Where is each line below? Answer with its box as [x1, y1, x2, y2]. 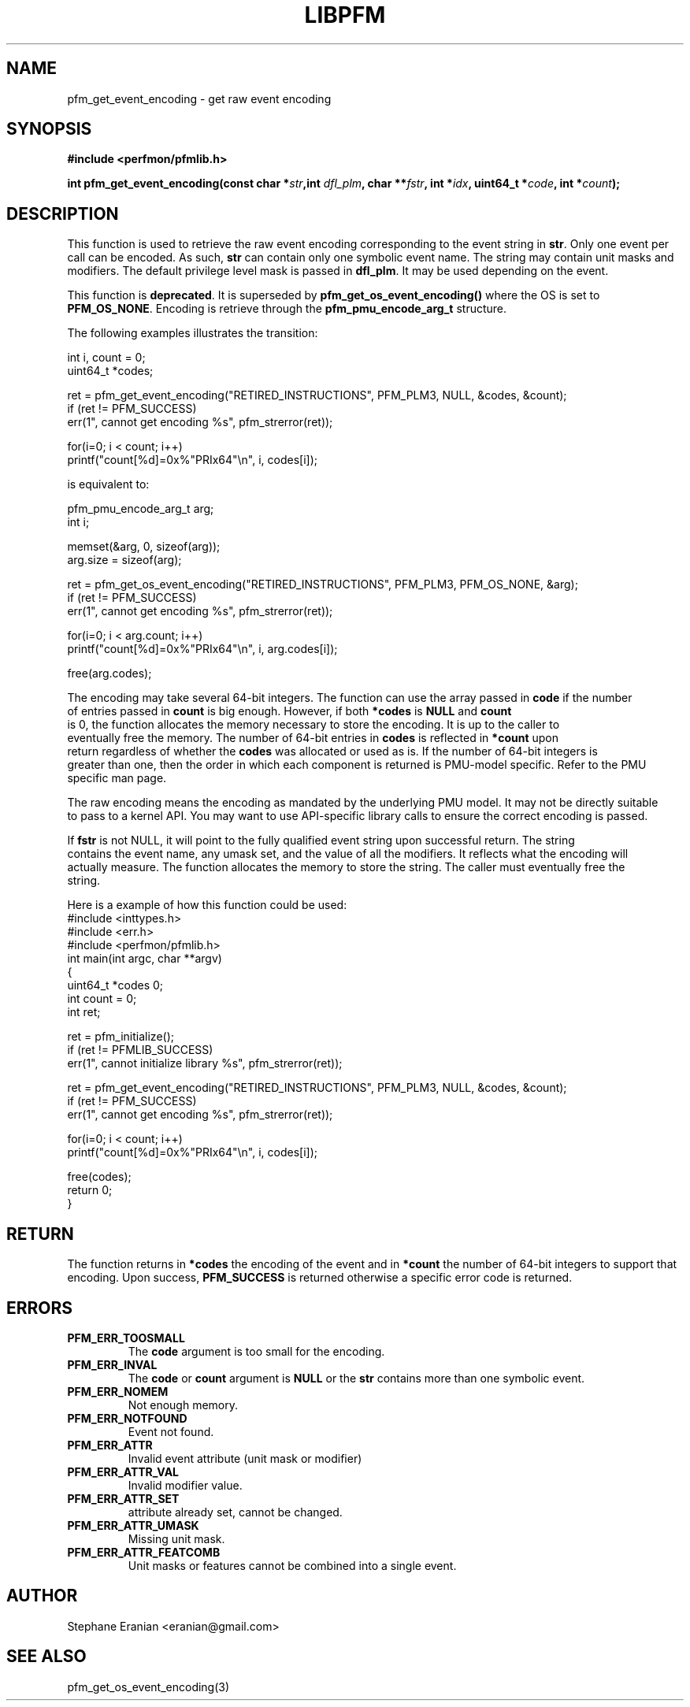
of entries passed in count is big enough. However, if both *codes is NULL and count [67, 704, 512, 718]
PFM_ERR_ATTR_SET [67, 1491, 180, 1505]
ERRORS [6, 1297, 73, 1318]
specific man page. [67, 771, 167, 785]
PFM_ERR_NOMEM [67, 1384, 169, 1398]
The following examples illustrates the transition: [67, 326, 318, 340]
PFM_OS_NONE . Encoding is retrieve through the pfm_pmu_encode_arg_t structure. [67, 302, 507, 316]
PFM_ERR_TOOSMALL [67, 1330, 185, 1345]
